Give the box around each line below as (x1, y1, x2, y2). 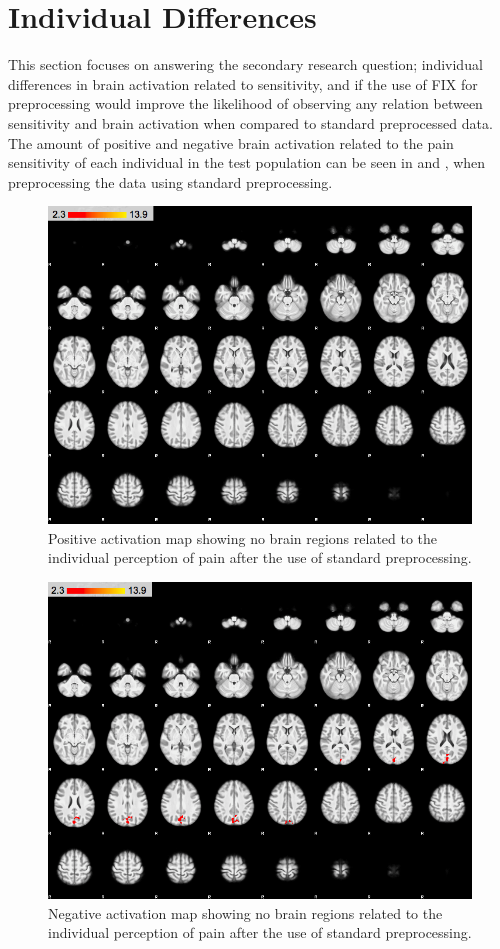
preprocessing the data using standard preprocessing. (8, 171, 333, 192)
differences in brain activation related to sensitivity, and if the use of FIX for (8, 73, 478, 94)
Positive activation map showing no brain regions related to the (48, 527, 438, 548)
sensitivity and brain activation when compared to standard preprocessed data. (8, 112, 493, 133)
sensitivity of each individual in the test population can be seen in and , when (8, 152, 486, 173)
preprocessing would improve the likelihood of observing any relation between (8, 93, 483, 114)
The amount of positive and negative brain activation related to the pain (8, 132, 454, 153)
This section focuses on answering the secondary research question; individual (8, 54, 483, 75)
